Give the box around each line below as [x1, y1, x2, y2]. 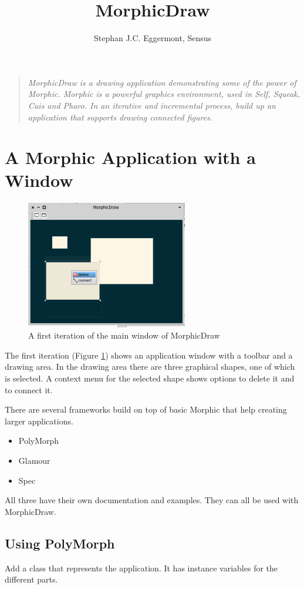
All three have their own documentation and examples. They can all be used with [5, 494, 299, 506]
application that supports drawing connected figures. [28, 111, 213, 123]
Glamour [18, 454, 50, 466]
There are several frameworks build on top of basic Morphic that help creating [5, 403, 287, 416]
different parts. [5, 573, 58, 585]
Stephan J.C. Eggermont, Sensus [93, 32, 212, 44]
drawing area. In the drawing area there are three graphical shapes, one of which [5, 360, 295, 373]
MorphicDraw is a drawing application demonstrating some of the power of [28, 76, 296, 88]
